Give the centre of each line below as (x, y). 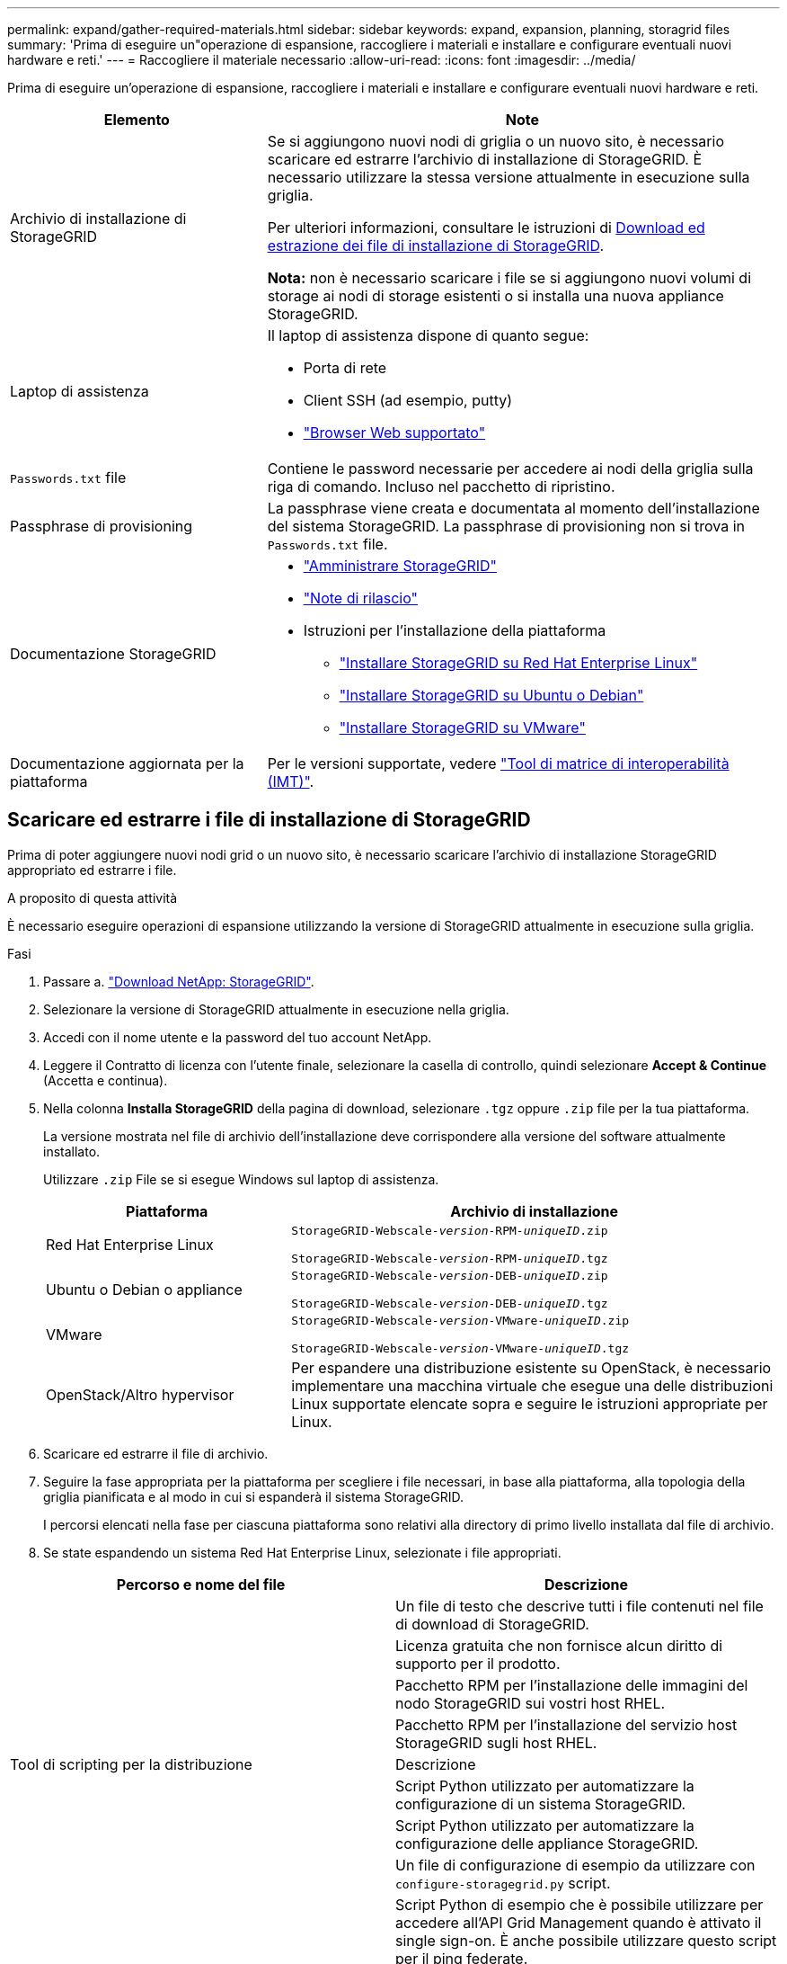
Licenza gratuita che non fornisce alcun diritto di (559, 1645)
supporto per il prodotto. (478, 1663)
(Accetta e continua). (106, 1080)
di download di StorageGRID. (492, 1624)
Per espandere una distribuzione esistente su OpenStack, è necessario (531, 1367)
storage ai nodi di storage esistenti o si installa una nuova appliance (495, 296)
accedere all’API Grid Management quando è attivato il (579, 1922)
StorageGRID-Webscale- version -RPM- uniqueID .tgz (450, 1258)
